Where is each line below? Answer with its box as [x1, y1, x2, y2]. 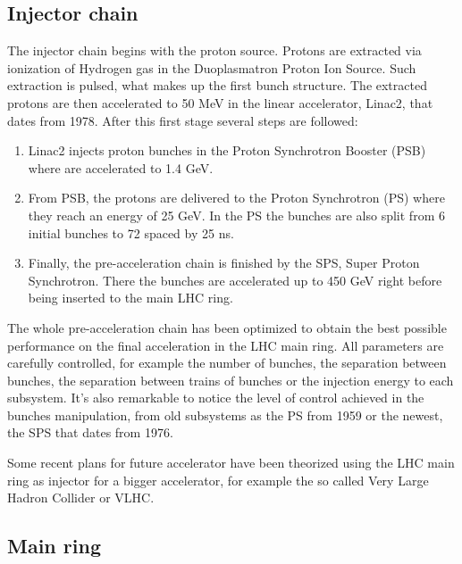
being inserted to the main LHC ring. [28, 288, 233, 307]
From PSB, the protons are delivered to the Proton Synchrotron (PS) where [28, 188, 445, 207]
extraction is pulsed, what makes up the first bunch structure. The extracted [7, 76, 427, 95]
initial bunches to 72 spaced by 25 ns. [28, 223, 234, 242]
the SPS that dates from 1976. [7, 423, 173, 442]
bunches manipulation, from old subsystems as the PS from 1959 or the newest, [7, 405, 443, 424]
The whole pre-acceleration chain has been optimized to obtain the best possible [7, 318, 447, 336]
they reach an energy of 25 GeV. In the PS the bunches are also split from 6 [28, 205, 445, 224]
